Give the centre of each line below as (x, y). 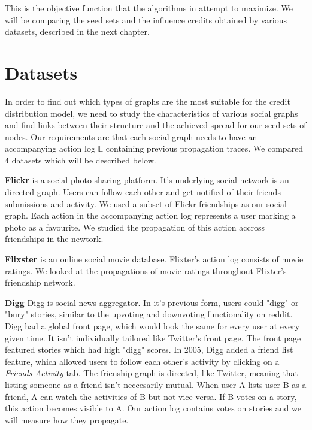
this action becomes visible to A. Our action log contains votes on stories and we (153, 408)
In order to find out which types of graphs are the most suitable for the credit (148, 101)
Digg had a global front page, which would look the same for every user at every (152, 326)
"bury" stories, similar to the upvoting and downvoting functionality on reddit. (149, 314)
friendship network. (40, 282)
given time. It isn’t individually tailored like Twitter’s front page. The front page (153, 337)
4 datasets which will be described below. (81, 160)
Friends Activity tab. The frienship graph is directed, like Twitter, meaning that (152, 373)
